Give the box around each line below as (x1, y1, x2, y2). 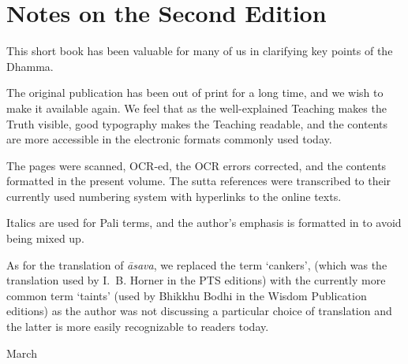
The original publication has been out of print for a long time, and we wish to (6, 84, 384, 101)
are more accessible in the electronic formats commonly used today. (6, 131, 332, 147)
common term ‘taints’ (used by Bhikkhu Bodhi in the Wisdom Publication (6, 287, 367, 303)
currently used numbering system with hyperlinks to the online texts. (6, 188, 342, 204)
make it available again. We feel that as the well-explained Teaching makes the (6, 99, 387, 116)
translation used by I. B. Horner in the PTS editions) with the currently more (6, 272, 386, 288)
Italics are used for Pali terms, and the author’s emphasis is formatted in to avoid (6, 214, 402, 231)
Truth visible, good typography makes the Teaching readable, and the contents (6, 115, 387, 132)
